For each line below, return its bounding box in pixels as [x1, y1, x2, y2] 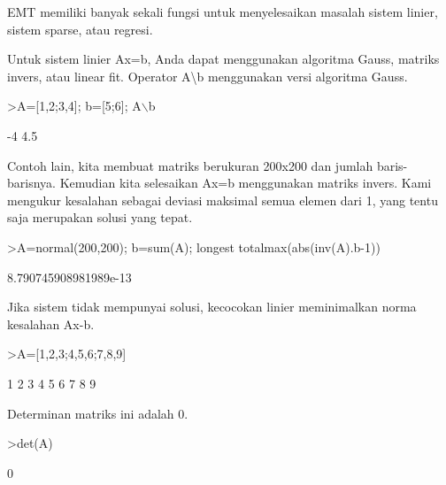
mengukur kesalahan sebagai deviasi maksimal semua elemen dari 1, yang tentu [7, 190, 438, 209]
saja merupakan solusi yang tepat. [7, 208, 193, 227]
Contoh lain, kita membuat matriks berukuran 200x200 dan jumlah [7, 156, 373, 174]
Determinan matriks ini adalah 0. [7, 404, 188, 422]
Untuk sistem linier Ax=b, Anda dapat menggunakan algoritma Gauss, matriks [7, 50, 440, 68]
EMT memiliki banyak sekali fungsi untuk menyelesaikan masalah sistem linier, [7, 3, 438, 20]
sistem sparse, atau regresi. [7, 19, 153, 38]
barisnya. [7, 173, 56, 192]
